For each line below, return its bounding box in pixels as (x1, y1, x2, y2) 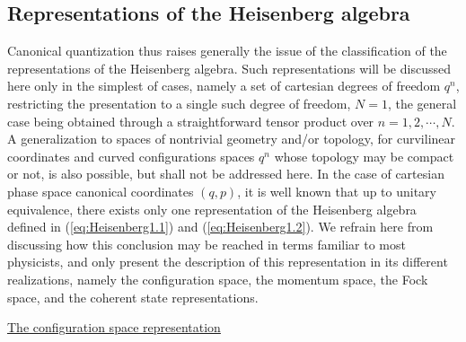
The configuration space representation (7, 318, 221, 337)
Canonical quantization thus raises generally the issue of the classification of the (7, 41, 447, 60)
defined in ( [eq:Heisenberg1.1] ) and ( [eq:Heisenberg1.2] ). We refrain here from (7, 217, 434, 236)
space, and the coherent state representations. (7, 287, 259, 306)
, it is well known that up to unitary (237, 181, 437, 200)
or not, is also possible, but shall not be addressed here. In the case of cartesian (7, 164, 444, 183)
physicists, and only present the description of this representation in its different (7, 252, 448, 271)
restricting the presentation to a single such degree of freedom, (7, 93, 351, 112)
